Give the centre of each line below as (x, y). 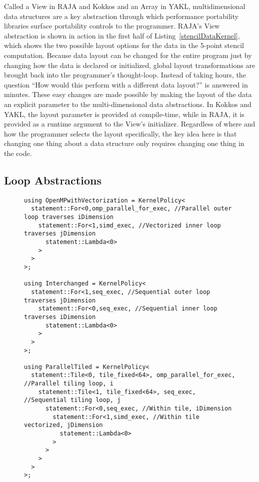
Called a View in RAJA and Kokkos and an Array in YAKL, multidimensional (125, 6)
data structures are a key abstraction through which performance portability (121, 16)
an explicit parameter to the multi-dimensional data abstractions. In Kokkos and (128, 104)
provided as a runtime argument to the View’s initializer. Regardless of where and (130, 124)
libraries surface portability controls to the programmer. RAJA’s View (112, 26)
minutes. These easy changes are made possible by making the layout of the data (128, 94)
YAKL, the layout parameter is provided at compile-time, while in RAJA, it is (124, 114)
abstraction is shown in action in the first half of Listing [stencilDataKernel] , (122, 35)
